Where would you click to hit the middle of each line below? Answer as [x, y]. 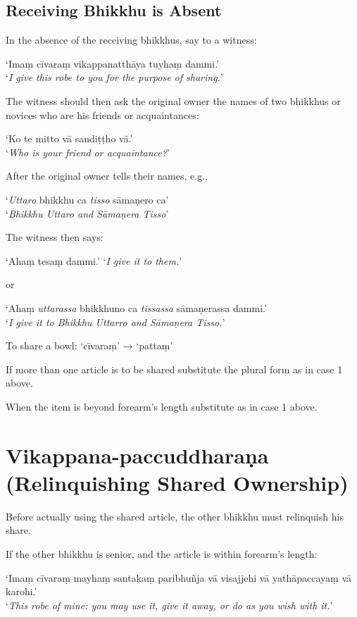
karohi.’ [21, 591]
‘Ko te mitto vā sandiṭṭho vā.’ [69, 138]
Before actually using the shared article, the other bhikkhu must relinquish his [175, 516]
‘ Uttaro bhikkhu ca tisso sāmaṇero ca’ [87, 199]
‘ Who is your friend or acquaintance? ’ [88, 152]
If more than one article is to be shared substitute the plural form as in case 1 [174, 369]
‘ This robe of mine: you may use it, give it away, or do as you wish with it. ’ [169, 605]
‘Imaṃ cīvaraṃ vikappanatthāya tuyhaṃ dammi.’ [113, 63]
